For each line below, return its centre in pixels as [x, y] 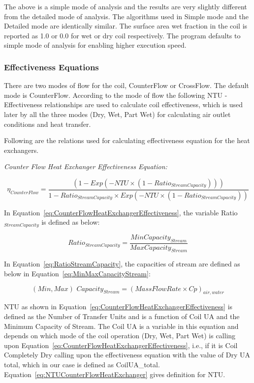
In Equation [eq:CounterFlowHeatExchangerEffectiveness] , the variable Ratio [121, 212]
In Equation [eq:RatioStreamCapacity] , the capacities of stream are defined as [122, 264]
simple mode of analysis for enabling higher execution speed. [95, 45]
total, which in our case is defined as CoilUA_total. [82, 365]
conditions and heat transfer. [48, 124]
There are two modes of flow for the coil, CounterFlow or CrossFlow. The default [127, 85]
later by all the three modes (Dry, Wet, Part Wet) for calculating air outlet [117, 114]
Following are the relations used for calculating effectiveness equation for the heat [127, 140]
